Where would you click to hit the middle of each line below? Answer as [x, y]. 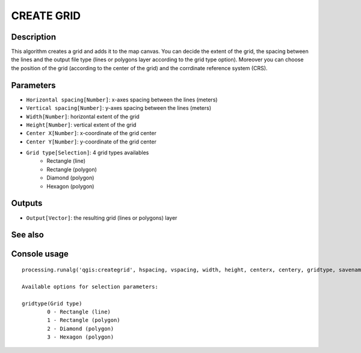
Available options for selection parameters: [90, 286]
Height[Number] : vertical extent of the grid [81, 125]
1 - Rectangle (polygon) [84, 320]
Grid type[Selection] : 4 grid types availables [88, 152]
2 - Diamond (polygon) [81, 328]
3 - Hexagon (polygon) [81, 337]
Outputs [27, 203]
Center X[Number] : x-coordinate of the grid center [91, 133]
